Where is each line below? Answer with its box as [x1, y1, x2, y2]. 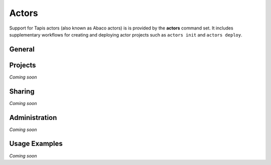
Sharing [9, 87, 35, 95]
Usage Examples [9, 139, 63, 148]
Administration [9, 113, 57, 122]
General [9, 45, 35, 53]
